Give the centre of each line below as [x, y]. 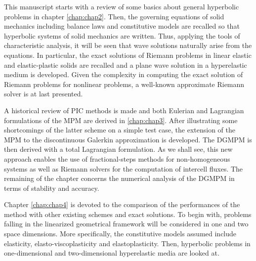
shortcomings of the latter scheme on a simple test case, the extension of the [120, 130]
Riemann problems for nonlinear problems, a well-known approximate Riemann [124, 84]
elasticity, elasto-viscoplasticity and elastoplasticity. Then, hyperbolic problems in [127, 243]
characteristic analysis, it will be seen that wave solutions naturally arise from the [128, 45]
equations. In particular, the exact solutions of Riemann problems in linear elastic [128, 55]
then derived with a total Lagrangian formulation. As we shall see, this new [118, 149]
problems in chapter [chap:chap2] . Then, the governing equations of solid [114, 16]
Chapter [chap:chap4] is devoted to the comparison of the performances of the [122, 204]
